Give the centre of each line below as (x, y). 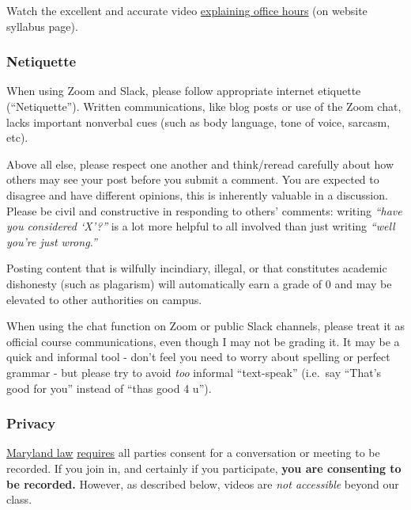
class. (19, 499)
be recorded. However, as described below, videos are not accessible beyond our (203, 483)
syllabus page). (42, 26)
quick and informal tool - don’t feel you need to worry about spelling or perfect (198, 357)
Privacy (31, 423)
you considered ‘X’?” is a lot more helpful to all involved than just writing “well (201, 226)
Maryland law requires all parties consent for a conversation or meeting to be (193, 453)
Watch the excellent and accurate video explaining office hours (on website (187, 10)
